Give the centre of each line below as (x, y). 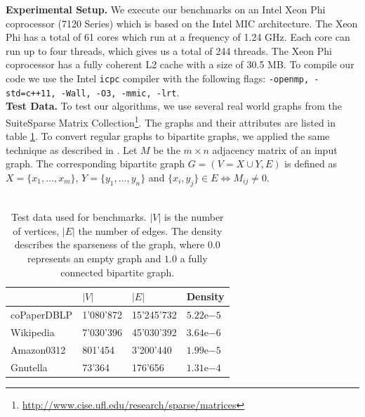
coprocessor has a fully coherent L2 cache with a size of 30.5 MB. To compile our (180, 64)
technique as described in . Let (72, 149)
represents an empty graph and (94, 258)
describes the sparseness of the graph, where (109, 244)
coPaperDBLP (42, 315)
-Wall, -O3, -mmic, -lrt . (120, 92)
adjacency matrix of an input (275, 149)
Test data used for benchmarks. (79, 217)
